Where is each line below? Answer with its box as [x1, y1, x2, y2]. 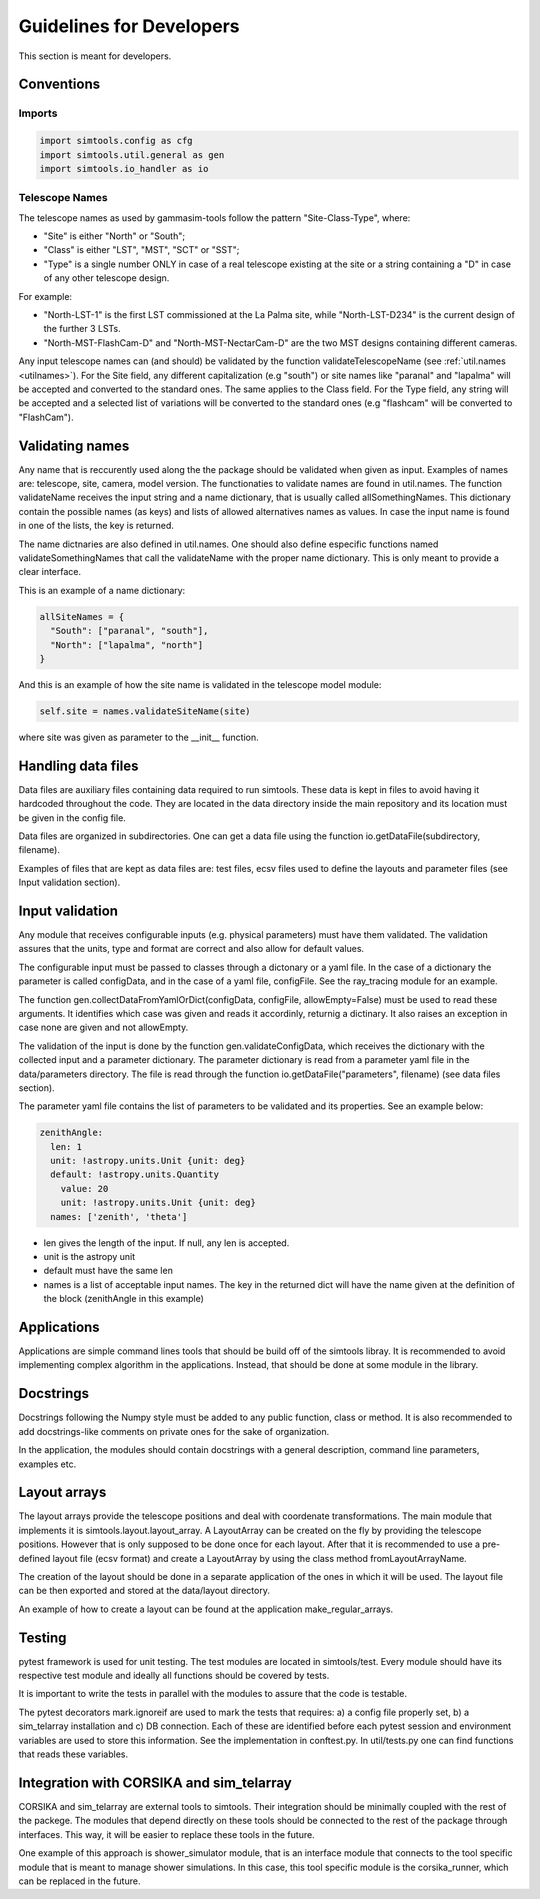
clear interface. [18, 566, 82, 578]
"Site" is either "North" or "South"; [43, 230, 185, 242]
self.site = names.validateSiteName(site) [39, 705, 251, 717]
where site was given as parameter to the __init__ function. [18, 731, 259, 743]
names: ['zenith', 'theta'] [50, 1211, 188, 1222]
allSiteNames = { [39, 611, 125, 622]
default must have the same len [43, 1265, 174, 1277]
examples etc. [18, 1458, 77, 1470]
